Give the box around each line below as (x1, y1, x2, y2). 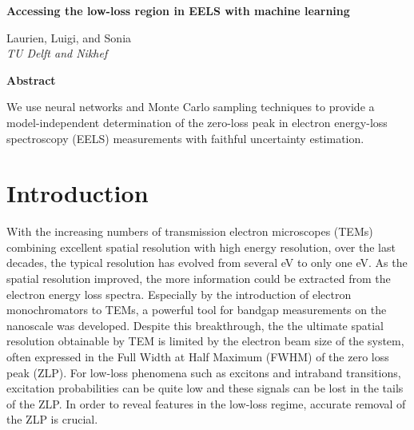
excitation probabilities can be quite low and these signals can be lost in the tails (6, 380, 404, 396)
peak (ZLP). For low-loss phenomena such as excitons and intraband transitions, (6, 364, 401, 380)
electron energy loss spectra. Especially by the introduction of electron (6, 285, 352, 302)
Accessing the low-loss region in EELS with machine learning (6, 2, 350, 18)
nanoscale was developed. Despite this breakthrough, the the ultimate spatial (6, 317, 384, 333)
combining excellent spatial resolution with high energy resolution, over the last (6, 238, 396, 255)
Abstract (6, 71, 56, 88)
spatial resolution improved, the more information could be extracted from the (6, 270, 391, 287)
